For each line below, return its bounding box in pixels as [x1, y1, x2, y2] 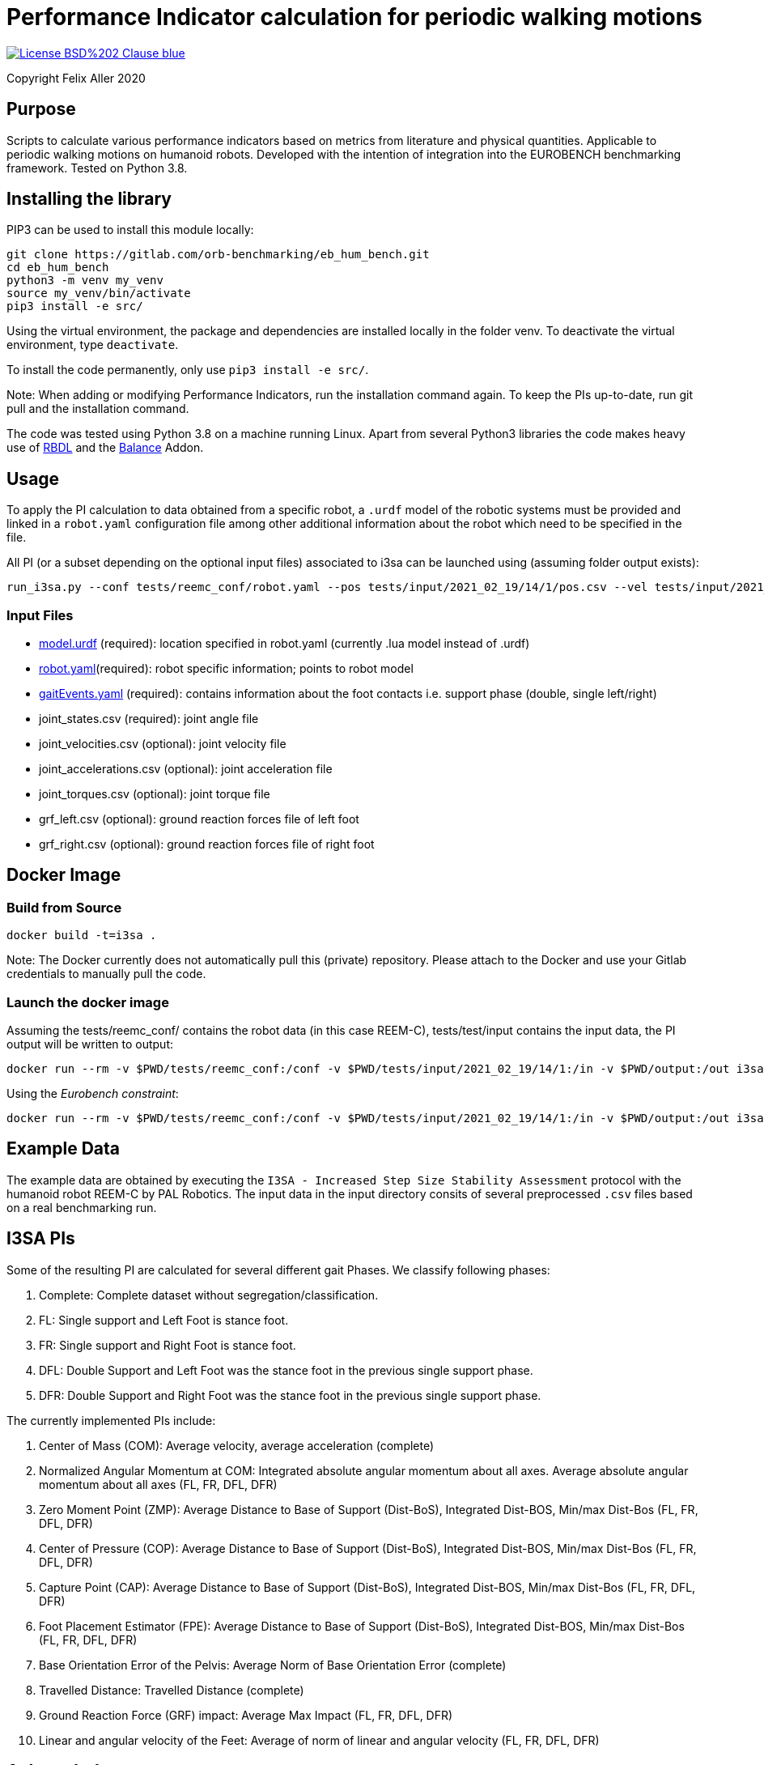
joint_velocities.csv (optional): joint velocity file [39, 737, 286, 751]
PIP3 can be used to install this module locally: [6, 223, 254, 237]
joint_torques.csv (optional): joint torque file [39, 787, 270, 802]
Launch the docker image [6, 993, 169, 1010]
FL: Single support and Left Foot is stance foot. [39, 1312, 289, 1327]
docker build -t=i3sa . [6, 929, 157, 942]
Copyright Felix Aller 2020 [6, 70, 146, 85]
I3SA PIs [6, 1228, 75, 1249]
